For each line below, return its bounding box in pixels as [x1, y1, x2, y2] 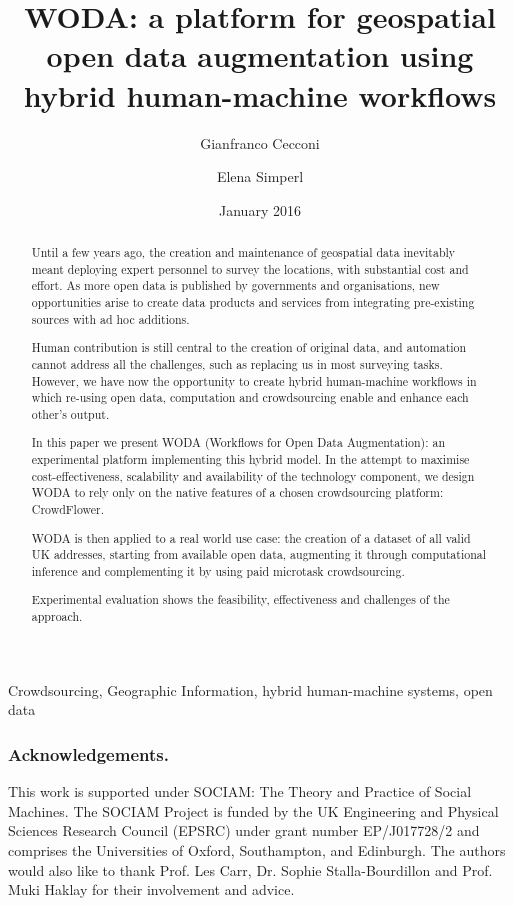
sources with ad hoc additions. [31, 310, 190, 327]
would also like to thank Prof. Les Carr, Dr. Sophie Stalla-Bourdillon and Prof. [8, 859, 493, 880]
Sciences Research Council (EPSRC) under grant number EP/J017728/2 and [8, 820, 480, 841]
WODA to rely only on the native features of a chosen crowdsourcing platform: [31, 484, 444, 501]
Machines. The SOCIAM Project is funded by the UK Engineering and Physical [8, 800, 499, 821]
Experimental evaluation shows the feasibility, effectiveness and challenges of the [31, 591, 450, 608]
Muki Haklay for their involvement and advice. [8, 879, 295, 900]
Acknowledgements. [8, 741, 169, 766]
